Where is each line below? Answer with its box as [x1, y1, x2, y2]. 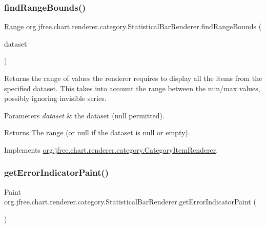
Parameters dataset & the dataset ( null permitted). [4, 110, 165, 120]
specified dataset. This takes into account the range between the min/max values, [4, 82, 260, 93]
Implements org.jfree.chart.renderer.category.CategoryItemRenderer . [4, 144, 218, 155]
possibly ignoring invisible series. [4, 93, 107, 103]
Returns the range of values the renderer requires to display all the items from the [4, 73, 262, 83]
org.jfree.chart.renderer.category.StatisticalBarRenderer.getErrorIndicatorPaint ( [4, 196, 256, 207]
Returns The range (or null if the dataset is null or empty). [4, 127, 190, 138]
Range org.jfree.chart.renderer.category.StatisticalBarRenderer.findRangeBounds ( [4, 21, 262, 32]
